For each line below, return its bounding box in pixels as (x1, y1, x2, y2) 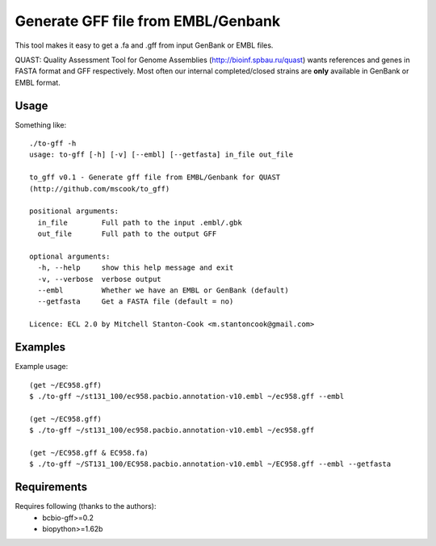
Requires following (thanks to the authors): (15, 502, 157, 511)
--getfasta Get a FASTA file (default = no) (37, 297, 234, 306)
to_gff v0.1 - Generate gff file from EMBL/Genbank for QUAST (29, 173, 281, 182)
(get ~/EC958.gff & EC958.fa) (29, 448, 149, 457)
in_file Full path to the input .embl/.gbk (37, 218, 242, 227)
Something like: (15, 120, 67, 129)
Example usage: (15, 362, 69, 372)
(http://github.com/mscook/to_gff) (29, 184, 170, 193)
